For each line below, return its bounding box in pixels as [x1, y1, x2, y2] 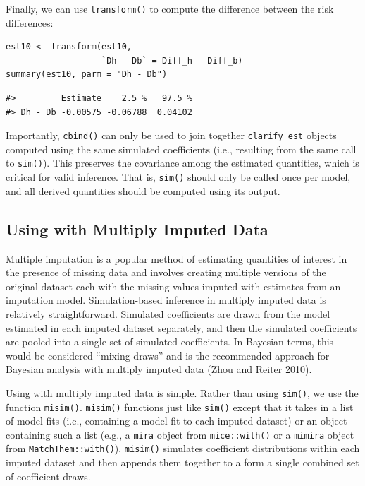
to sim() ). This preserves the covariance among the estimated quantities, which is [6, 155, 359, 170]
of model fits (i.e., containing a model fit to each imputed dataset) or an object [6, 413, 347, 428]
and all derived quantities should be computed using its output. [6, 183, 280, 198]
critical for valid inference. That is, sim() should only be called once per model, [6, 170, 351, 184]
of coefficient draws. [6, 468, 91, 483]
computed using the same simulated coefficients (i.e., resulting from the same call [6, 141, 357, 156]
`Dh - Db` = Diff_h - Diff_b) [101, 55, 243, 66]
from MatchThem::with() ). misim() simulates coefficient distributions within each [6, 441, 360, 456]
